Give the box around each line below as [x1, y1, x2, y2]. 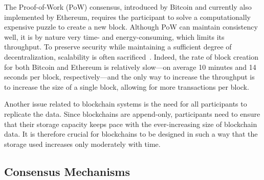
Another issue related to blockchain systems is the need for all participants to [4, 98, 247, 109]
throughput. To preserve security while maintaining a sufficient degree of [4, 41, 232, 52]
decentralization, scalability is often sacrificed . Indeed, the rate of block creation [4, 51, 259, 62]
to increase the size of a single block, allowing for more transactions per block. [4, 81, 249, 92]
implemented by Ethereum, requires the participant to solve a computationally [4, 11, 251, 22]
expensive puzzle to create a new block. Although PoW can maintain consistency [4, 21, 258, 32]
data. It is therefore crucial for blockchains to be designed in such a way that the [4, 128, 258, 139]
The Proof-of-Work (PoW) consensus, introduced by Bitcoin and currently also [4, 2, 252, 12]
